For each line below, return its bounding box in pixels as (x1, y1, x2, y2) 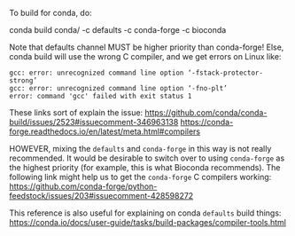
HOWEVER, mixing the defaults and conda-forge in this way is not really (9, 144, 272, 153)
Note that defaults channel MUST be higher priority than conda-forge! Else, (9, 42, 284, 52)
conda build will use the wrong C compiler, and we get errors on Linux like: (9, 51, 282, 61)
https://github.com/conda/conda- (144, 107, 268, 118)
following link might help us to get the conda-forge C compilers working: (9, 172, 272, 182)
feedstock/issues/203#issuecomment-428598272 (9, 191, 194, 201)
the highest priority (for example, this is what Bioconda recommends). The (9, 162, 281, 172)
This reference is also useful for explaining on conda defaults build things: (9, 208, 282, 218)
